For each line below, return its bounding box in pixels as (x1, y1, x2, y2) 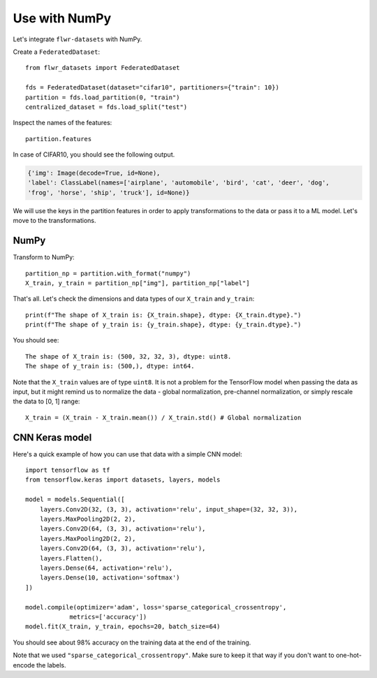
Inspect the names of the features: (13, 119, 112, 127)
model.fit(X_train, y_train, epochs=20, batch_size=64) (25, 623, 221, 630)
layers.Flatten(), (39, 554, 103, 562)
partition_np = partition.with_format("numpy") (25, 269, 191, 277)
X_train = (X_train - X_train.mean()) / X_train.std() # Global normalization (25, 413, 302, 421)
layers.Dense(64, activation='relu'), (39, 564, 173, 572)
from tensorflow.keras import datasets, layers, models (25, 476, 221, 484)
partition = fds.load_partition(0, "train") (25, 93, 181, 101)
